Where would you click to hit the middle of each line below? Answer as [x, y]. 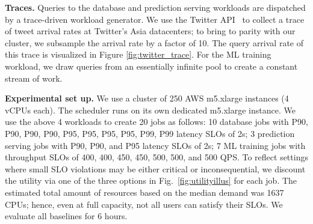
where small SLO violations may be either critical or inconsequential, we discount [155, 168]
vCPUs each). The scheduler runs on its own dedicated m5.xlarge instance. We [150, 110]
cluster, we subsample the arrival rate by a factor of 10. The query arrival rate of [154, 42]
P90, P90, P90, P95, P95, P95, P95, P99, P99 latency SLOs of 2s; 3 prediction [150, 133]
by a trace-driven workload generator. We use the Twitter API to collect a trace [155, 19]
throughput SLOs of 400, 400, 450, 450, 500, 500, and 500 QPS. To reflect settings [156, 157]
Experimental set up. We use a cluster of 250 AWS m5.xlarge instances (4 [147, 98]
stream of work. [34, 78]
